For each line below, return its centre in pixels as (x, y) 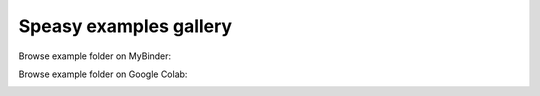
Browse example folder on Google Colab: (103, 74)
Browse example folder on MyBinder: (95, 56)
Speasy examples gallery (125, 26)
